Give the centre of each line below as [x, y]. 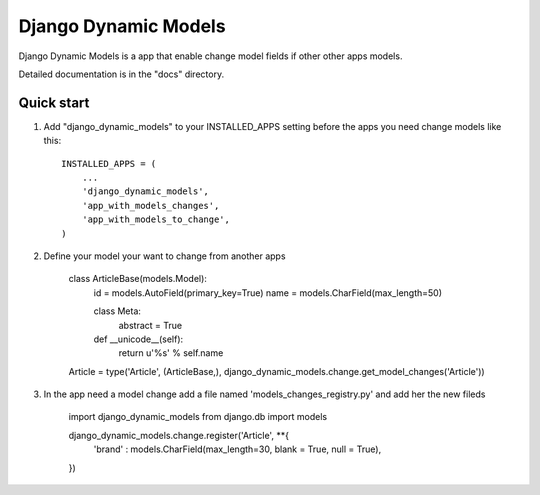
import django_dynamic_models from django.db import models [198, 417]
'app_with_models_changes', [150, 205]
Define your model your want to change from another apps [164, 256]
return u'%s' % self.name [171, 353]
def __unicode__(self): [138, 339]
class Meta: [117, 311]
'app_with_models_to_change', [155, 219]
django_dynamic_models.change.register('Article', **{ [179, 435]
